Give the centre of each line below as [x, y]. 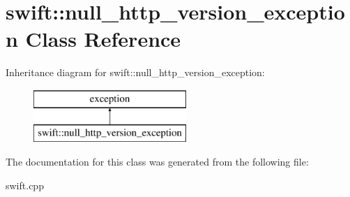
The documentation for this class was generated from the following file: [157, 162]
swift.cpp [25, 185]
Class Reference [103, 39]
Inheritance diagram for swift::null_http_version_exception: [135, 72]
